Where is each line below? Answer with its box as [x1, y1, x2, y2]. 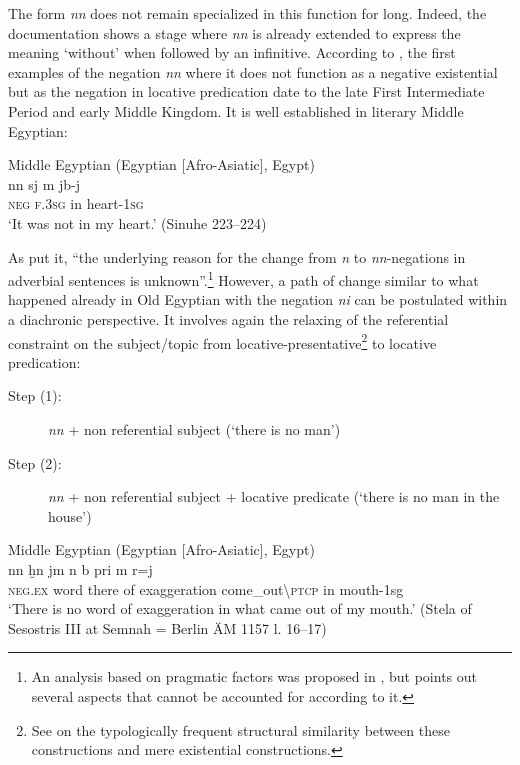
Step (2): [8, 452, 62, 473]
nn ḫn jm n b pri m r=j [8, 558, 153, 579]
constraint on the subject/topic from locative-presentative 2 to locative [8, 329, 437, 353]
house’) [48, 505, 92, 526]
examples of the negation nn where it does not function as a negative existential [8, 61, 498, 82]
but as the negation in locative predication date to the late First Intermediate [8, 81, 485, 102]
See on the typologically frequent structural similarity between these [31, 719, 450, 740]
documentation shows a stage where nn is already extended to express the [8, 22, 461, 43]
